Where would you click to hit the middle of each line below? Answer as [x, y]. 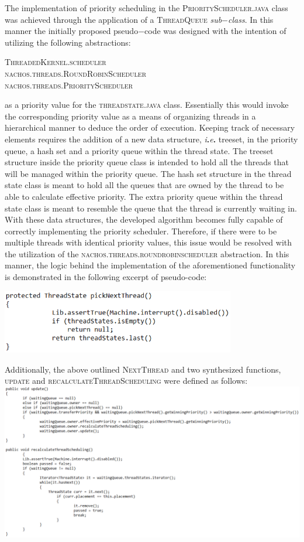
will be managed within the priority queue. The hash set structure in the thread [148, 173]
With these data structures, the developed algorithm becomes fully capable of [144, 219]
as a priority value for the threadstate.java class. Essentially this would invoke [147, 105]
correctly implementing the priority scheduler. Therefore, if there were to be [141, 231]
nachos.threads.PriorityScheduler [69, 85]
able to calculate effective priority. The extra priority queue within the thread [144, 196]
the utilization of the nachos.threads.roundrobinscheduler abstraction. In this [147, 253]
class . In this [251, 19]
